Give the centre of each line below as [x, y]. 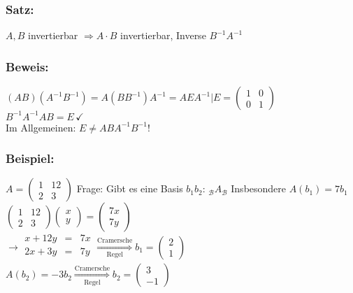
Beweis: [27, 66]
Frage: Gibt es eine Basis [130, 188]
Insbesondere [259, 188]
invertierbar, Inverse [163, 35]
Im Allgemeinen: [41, 127]
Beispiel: [30, 158]
